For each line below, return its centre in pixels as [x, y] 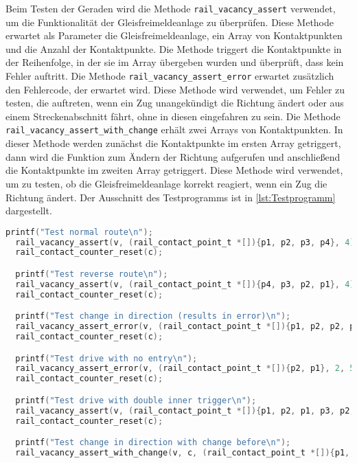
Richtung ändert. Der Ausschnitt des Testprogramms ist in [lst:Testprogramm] [171, 197]
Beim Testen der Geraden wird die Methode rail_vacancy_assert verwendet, [171, 8]
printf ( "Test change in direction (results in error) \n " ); [153, 316]
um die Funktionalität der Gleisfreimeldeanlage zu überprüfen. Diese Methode [170, 22]
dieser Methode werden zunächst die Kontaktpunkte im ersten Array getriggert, [173, 143]
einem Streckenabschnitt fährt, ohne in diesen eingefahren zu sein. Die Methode [173, 116]
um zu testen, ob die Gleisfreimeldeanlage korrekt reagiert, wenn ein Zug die [166, 183]
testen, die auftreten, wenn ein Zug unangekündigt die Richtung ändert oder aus [175, 103]
